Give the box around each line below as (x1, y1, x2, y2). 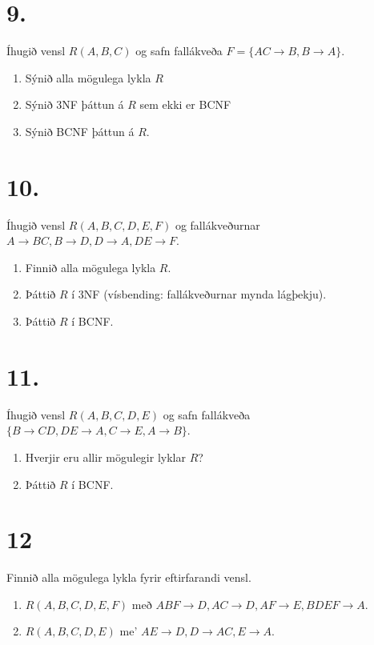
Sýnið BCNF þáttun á (25, 122, 135, 139)
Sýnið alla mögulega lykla (25, 69, 151, 86)
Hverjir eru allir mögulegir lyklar (25, 448, 186, 465)
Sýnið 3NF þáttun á (25, 96, 124, 113)
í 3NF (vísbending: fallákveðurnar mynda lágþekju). (71, 286, 327, 302)
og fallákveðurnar (175, 216, 260, 233)
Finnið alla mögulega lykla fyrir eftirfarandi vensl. (6, 569, 251, 586)
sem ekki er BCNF (139, 96, 231, 113)
